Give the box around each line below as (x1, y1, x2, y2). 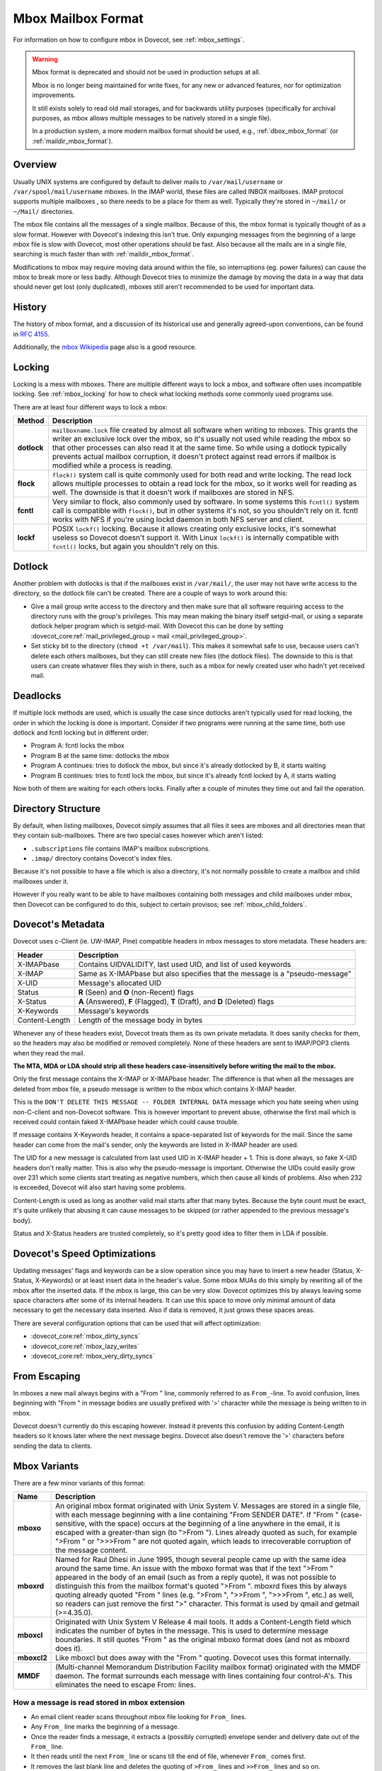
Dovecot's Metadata (13, 918, 105, 931)
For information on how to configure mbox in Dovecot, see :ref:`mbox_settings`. (13, 35, 245, 44)
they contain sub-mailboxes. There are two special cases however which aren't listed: (13, 831, 264, 839)
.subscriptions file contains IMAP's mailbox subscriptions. (30, 844, 210, 853)
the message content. (55, 1545, 128, 1555)
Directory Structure (13, 803, 101, 815)
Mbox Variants (13, 1460, 79, 1472)
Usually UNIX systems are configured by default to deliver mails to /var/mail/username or (13, 177, 284, 186)
